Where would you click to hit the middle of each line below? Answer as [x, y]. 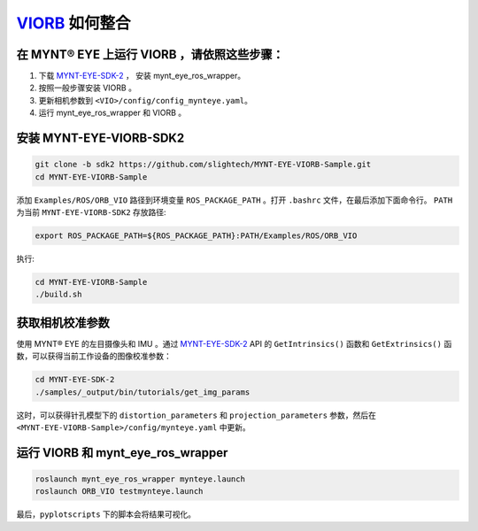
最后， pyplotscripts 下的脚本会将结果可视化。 [106, 514]
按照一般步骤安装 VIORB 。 [88, 88]
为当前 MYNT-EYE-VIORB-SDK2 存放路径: [92, 212]
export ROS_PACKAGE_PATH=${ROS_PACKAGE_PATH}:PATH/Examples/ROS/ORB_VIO [196, 235]
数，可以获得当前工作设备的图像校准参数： [94, 356]
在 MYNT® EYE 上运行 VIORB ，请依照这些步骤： [150, 54]
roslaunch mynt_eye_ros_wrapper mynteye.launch [140, 479]
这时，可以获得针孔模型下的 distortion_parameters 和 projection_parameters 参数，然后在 [196, 415]
